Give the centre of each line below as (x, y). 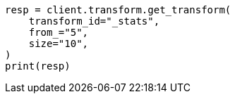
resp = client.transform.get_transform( (118, 10)
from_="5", (59, 32)
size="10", (59, 44)
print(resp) (38, 66)
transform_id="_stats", (94, 21)
